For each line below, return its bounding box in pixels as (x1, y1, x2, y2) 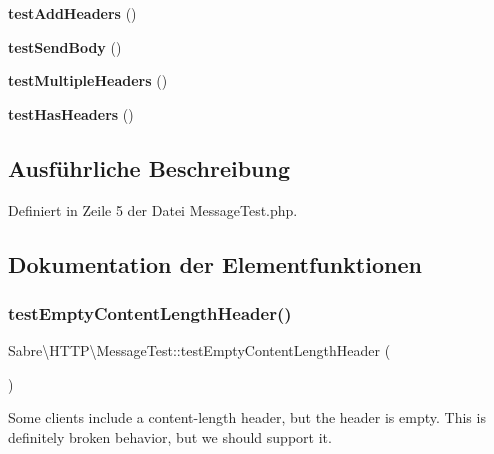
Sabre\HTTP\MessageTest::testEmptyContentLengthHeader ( (8, 340, 391, 361)
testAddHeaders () (8, 3, 137, 23)
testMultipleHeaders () (8, 70, 168, 91)
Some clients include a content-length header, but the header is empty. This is (8, 407, 486, 428)
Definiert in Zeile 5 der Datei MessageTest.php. (8, 199, 298, 220)
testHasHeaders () (8, 103, 134, 124)
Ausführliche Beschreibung (8, 152, 290, 183)
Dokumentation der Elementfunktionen (8, 248, 422, 279)
